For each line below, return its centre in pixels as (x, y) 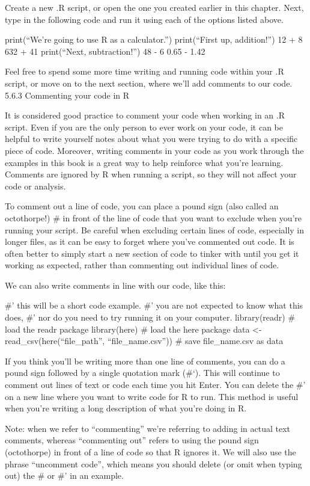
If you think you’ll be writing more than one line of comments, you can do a (145, 361)
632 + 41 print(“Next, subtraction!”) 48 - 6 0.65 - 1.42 (105, 51)
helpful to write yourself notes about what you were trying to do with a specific (151, 139)
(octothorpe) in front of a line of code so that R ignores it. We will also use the (150, 452)
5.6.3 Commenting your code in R (67, 95)
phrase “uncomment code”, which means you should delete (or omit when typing (153, 463)
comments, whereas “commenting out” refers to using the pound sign (132, 440)
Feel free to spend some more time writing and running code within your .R (144, 71)
